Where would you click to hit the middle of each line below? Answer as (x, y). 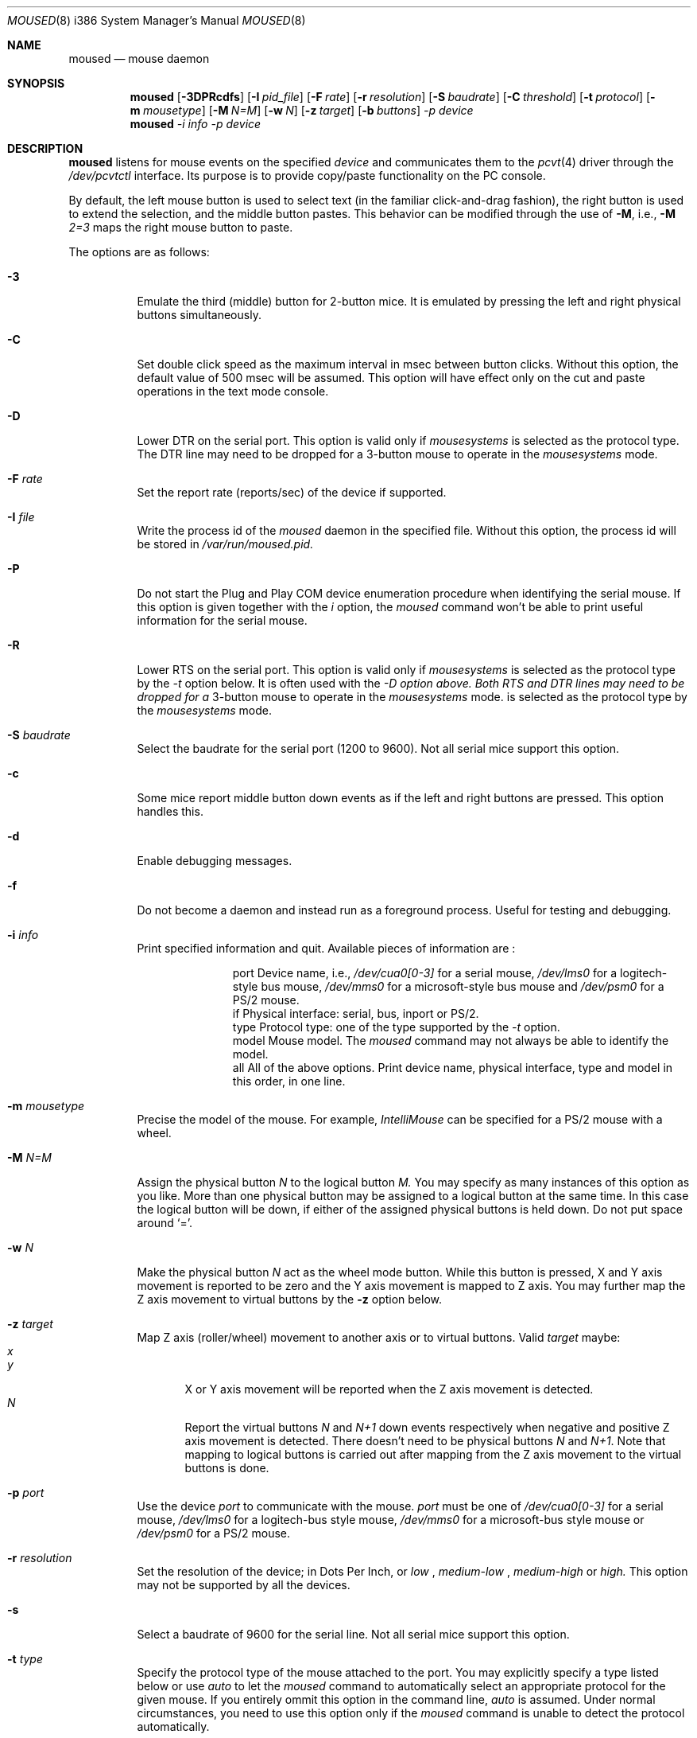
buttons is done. (227, 1468)
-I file (21, 517)
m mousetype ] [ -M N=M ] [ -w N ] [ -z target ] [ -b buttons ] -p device (302, 110)
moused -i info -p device (196, 124)
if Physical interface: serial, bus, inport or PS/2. (356, 1013)
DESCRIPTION (45, 148)
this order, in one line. (289, 1081)
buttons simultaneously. (199, 315)
